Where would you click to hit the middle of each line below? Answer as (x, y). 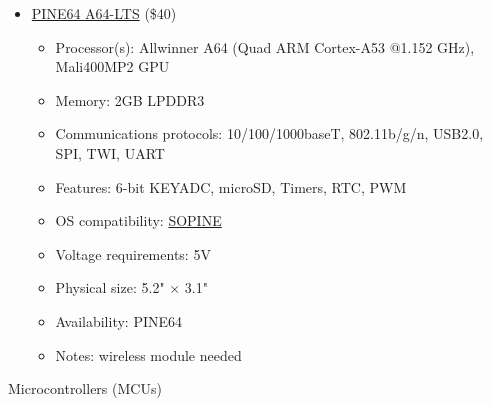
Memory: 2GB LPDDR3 (130, 99)
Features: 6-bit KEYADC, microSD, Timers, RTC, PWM (231, 186)
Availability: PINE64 (119, 320)
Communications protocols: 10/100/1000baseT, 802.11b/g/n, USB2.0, (269, 133)
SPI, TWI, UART (110, 152)
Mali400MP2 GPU (112, 66)
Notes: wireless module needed (148, 354)
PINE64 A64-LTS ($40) (104, 13)
